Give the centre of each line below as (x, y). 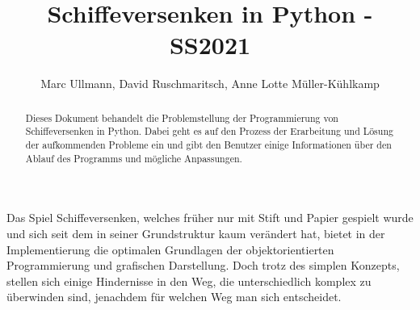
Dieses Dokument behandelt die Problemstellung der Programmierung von (182, 117)
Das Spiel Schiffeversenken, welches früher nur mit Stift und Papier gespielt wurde (210, 218)
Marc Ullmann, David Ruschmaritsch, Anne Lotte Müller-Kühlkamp (210, 84)
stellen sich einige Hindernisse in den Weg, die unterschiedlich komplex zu (189, 281)
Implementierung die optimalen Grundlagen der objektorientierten (170, 249)
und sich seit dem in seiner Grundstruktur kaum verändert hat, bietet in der (196, 233)
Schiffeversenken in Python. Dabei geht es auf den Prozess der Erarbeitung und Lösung (209, 131)
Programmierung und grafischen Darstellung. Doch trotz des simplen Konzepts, (203, 265)
